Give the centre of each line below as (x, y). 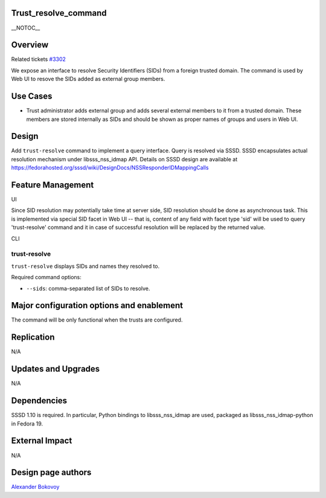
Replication (33, 338)
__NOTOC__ (26, 28)
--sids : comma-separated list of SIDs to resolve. (88, 288)
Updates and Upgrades (56, 369)
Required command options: (46, 277)
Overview (30, 45)
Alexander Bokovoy (35, 487)
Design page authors (51, 472)
